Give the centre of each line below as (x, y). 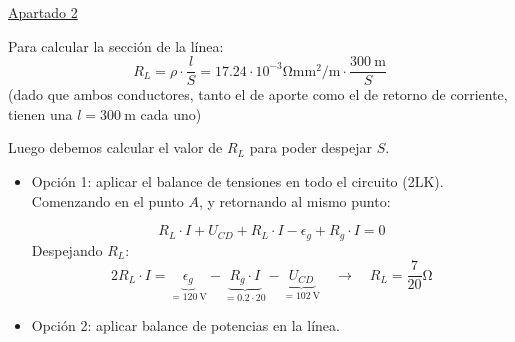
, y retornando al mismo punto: (295, 200)
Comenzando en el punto (107, 200)
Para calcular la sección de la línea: (116, 45)
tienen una (40, 113)
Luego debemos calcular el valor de (115, 147)
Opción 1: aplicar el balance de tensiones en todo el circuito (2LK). (237, 181)
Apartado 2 (43, 12)
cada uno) (171, 113)
